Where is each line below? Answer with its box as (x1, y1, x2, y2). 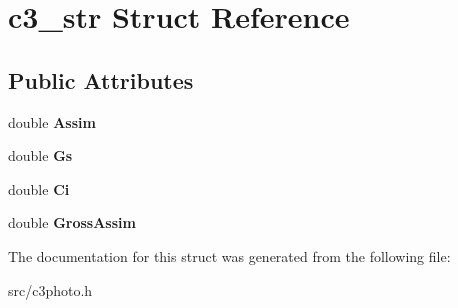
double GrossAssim (8, 212, 136, 233)
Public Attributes (8, 64, 194, 95)
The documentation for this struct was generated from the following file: (8, 245, 451, 266)
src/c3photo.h (8, 279, 93, 300)
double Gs (8, 145, 73, 166)
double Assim (8, 111, 96, 132)
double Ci (8, 178, 70, 199)
